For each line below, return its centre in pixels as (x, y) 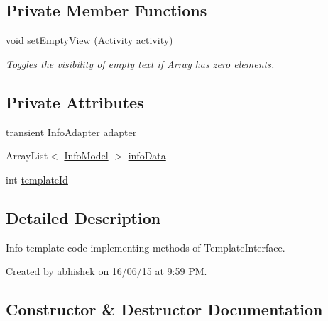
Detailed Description (83, 217)
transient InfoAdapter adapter (71, 131)
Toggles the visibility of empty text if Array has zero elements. (140, 63)
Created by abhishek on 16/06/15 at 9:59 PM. (106, 271)
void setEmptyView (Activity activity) (89, 40)
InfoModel (86, 156)
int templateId (37, 179)
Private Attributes (75, 102)
